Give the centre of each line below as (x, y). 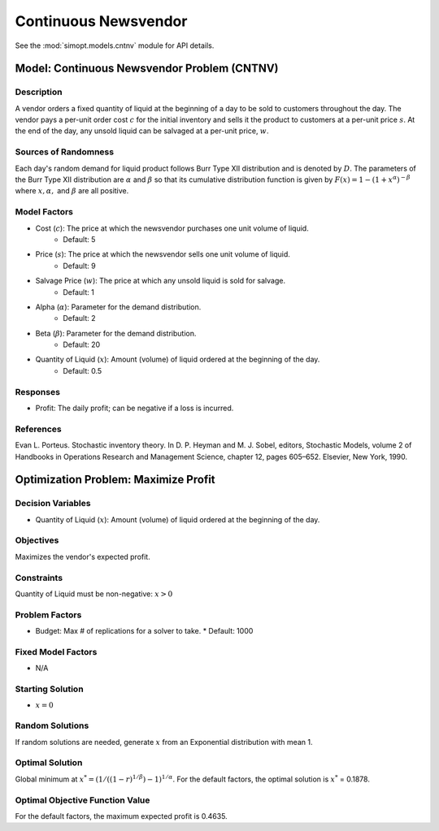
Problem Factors (48, 615)
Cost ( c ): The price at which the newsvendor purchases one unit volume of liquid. (172, 228)
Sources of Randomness (64, 152)
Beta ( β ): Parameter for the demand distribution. (116, 333)
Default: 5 (79, 239)
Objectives (37, 540)
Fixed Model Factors (56, 651)
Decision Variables (53, 504)
